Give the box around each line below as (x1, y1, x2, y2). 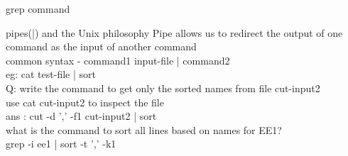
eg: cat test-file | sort (6, 67, 96, 82)
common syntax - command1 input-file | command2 (6, 52, 230, 67)
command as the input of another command (6, 39, 197, 54)
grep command (6, 1, 70, 16)
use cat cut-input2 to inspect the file (6, 94, 164, 109)
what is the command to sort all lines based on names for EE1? (6, 122, 282, 137)
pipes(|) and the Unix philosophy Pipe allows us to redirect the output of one (6, 25, 343, 40)
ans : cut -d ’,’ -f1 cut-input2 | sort (6, 108, 157, 123)
